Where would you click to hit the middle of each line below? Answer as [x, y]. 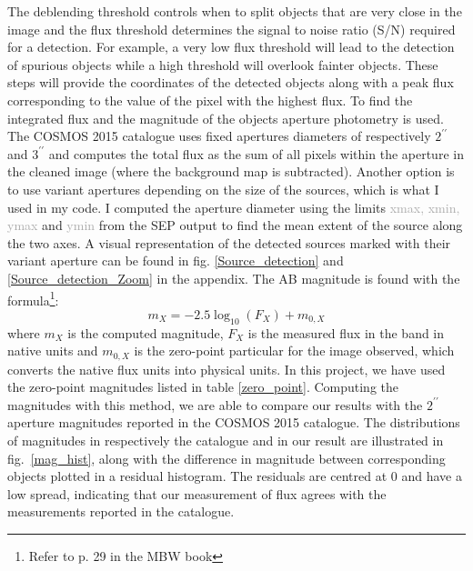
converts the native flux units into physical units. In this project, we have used [226, 369]
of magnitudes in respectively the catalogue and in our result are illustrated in [226, 440]
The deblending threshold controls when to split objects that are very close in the [235, 11]
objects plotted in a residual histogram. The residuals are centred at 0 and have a [235, 476]
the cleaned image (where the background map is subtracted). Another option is [231, 171]
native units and [53, 351]
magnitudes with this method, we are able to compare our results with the [215, 404]
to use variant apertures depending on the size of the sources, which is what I [223, 189]
